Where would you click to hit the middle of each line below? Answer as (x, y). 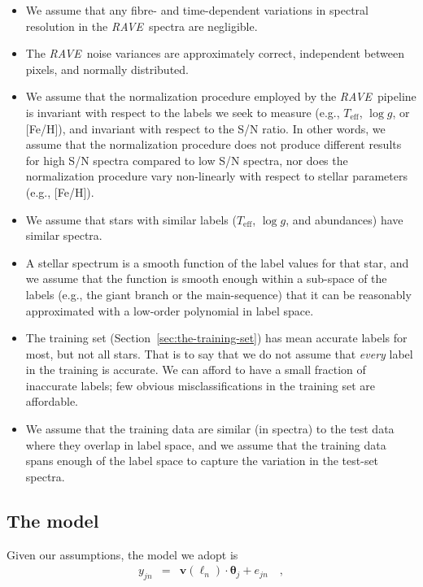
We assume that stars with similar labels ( (131, 219)
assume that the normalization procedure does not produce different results (214, 144)
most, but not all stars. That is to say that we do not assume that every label (219, 353)
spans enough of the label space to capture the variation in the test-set (202, 461)
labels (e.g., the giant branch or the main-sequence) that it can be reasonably (218, 294)
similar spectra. (64, 235)
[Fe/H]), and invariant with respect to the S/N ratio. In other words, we (205, 128)
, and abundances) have (345, 219)
